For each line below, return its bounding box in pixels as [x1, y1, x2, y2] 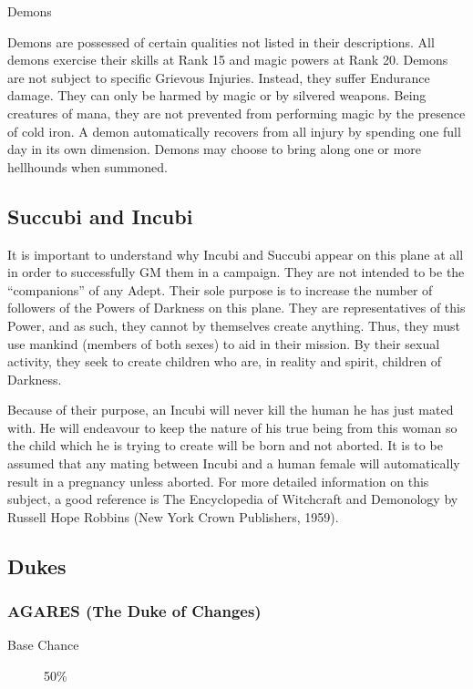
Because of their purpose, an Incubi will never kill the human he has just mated [7, 400, 454, 419]
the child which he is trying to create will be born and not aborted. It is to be [7, 436, 443, 455]
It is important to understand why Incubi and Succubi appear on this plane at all [7, 244, 464, 263]
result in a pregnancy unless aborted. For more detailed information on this [7, 471, 429, 490]
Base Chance [7, 635, 79, 654]
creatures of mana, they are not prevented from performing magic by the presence [7, 103, 466, 122]
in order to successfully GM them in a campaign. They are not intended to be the [7, 262, 465, 282]
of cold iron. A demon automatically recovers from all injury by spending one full [7, 121, 461, 140]
